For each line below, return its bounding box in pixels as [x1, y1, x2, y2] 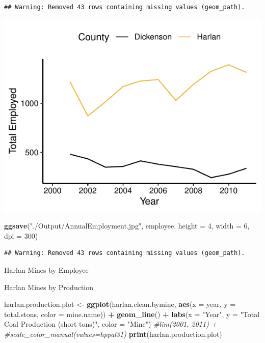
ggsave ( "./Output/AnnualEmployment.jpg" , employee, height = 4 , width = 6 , [4, 220, 250, 231]
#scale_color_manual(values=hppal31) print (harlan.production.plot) [4, 328, 222, 339]
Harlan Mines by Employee [4, 264, 89, 275]
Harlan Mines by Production [4, 281, 93, 292]
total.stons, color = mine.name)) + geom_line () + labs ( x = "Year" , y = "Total [4, 308, 260, 319]
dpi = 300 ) [4, 230, 38, 241]
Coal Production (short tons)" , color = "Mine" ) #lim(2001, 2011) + [4, 319, 217, 329]
